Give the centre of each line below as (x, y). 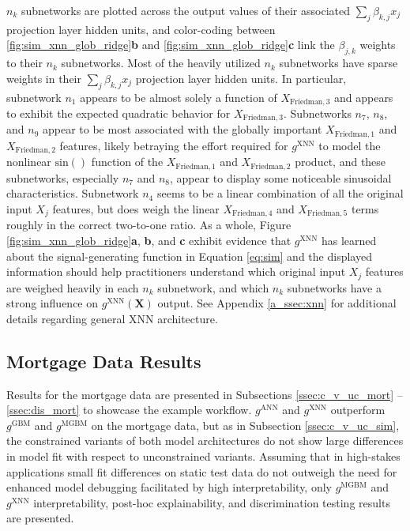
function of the (127, 162)
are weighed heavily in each (73, 287)
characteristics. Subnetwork (73, 193)
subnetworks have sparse (339, 63)
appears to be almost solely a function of (179, 97)
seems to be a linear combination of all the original (280, 193)
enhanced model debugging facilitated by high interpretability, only (169, 487)
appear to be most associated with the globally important (182, 129)
